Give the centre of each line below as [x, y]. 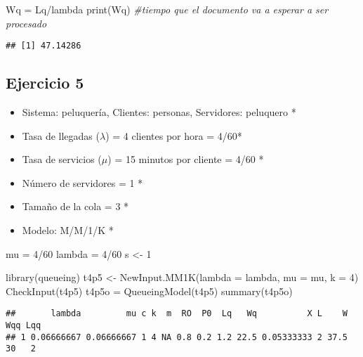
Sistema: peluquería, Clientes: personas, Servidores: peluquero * [159, 112]
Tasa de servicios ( [62, 159]
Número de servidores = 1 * [82, 182]
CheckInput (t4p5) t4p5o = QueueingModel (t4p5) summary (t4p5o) [149, 291]
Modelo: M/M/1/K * [68, 230]
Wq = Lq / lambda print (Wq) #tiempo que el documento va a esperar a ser [167, 9]
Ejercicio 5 [45, 83]
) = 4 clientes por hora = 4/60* [174, 135]
